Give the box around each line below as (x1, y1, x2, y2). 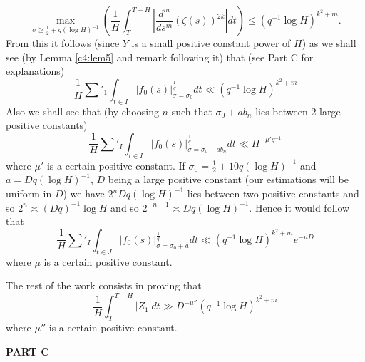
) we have (63, 186, 105, 201)
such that (171, 103, 212, 118)
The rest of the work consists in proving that (6, 278, 202, 293)
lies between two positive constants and (187, 186, 359, 201)
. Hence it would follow (249, 200, 350, 214)
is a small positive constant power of (131, 36, 291, 50)
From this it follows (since (6, 36, 120, 50)
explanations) (6, 63, 65, 78)
